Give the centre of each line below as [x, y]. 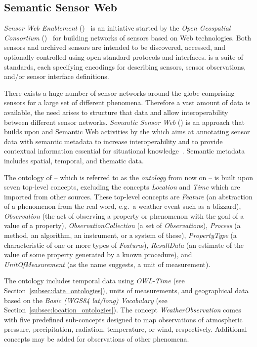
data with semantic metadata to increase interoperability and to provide [113, 141]
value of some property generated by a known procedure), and [98, 254]
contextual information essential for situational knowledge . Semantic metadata [125, 151]
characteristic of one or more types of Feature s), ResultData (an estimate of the [124, 245]
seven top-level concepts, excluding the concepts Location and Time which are [122, 187]
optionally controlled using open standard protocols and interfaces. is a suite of [124, 57]
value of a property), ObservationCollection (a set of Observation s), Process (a [122, 225]
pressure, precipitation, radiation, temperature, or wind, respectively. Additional [126, 329]
